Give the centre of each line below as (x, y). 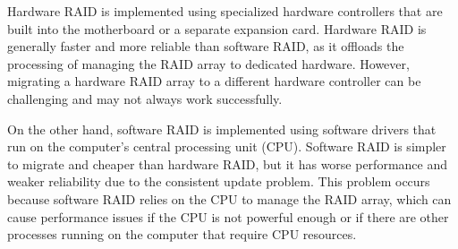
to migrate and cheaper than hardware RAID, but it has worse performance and (227, 163)
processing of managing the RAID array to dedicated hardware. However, (208, 63)
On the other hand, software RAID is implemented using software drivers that (222, 129)
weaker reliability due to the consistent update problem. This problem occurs (219, 181)
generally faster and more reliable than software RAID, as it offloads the (206, 46)
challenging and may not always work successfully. (145, 98)
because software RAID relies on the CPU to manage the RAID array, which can (229, 198)
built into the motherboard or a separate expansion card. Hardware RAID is (217, 28)
